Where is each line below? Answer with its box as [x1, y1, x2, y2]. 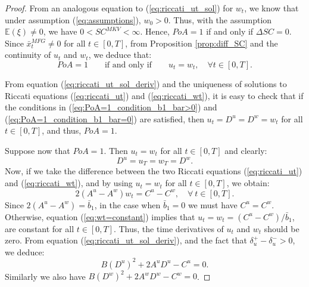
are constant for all [5, 222, 74, 234]
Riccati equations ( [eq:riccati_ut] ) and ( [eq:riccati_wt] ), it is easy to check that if [5, 89, 304, 101]
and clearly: [224, 144, 267, 156]
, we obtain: [226, 177, 270, 189]
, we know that [244, 2, 299, 14]
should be [264, 222, 299, 234]
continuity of [5, 48, 51, 61]
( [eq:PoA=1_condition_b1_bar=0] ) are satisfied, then [5, 112, 204, 125]
